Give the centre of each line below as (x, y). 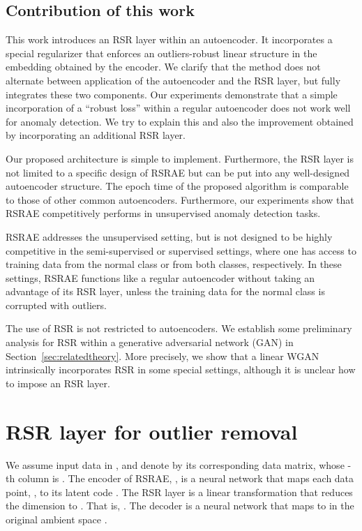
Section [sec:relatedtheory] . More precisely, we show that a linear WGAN (163, 356)
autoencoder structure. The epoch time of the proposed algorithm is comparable (177, 186)
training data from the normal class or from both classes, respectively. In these (174, 264)
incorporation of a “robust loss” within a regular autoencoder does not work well (178, 108)
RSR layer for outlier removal (152, 431)
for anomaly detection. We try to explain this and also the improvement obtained (180, 121)
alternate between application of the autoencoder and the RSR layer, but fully (173, 80)
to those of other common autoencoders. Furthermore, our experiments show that (180, 199)
